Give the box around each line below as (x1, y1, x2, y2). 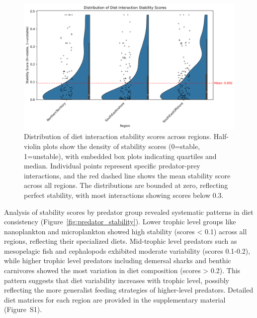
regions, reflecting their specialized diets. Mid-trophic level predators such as (4, 236, 237, 246)
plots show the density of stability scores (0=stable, (43, 141, 200, 151)
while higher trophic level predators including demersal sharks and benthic (4, 255, 231, 266)
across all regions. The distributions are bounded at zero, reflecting (24, 180, 228, 190)
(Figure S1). (4, 304, 42, 315)
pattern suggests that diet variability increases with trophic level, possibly (4, 275, 229, 285)
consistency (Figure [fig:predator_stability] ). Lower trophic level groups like (4, 216, 236, 227)
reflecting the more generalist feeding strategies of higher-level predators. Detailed (4, 285, 254, 295)
